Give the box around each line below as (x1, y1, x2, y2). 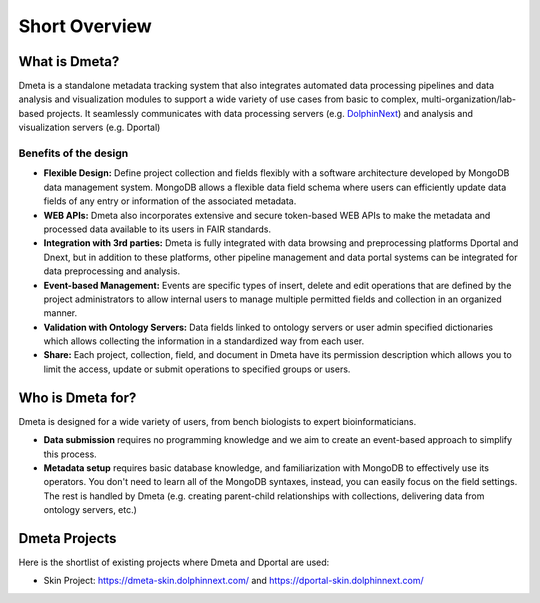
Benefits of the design (18, 146, 129, 160)
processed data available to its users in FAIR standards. (43, 223, 272, 235)
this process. (43, 448, 97, 460)
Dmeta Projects (18, 530, 117, 547)
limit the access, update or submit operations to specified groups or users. (43, 363, 351, 375)
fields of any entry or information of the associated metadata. (43, 195, 297, 207)
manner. (43, 307, 78, 319)
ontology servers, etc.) (43, 504, 137, 516)
